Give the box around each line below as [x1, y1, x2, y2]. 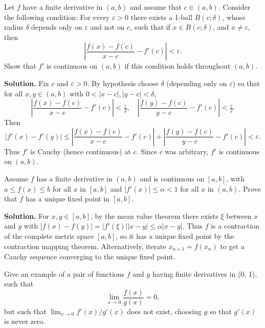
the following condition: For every [4, 11, 110, 22]
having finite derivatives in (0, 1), [152, 268, 257, 279]
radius [4, 22, 24, 32]
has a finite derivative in [36, 173, 113, 183]
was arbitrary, [165, 146, 209, 156]
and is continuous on [140, 173, 205, 183]
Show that [4, 60, 36, 71]
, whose [222, 11, 246, 22]
